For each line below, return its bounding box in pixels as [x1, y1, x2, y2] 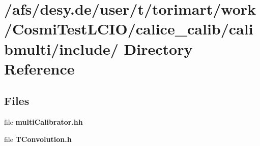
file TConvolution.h [4, 133, 72, 144]
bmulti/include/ [4, 38, 119, 59]
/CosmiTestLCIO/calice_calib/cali [4, 18, 253, 39]
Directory [124, 38, 193, 59]
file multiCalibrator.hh [4, 117, 83, 127]
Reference [4, 58, 75, 79]
